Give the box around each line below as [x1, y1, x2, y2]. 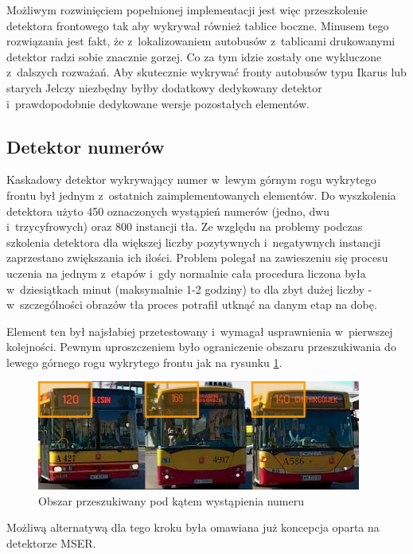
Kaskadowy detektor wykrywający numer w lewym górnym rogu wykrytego [6, 171, 376, 188]
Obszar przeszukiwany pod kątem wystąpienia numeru [38, 492, 305, 509]
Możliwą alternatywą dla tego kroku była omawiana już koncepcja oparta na [6, 519, 380, 536]
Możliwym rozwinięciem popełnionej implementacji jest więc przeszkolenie [6, 2, 368, 18]
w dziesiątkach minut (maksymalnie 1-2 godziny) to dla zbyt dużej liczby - [6, 280, 372, 297]
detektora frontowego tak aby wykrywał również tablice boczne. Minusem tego [6, 17, 389, 33]
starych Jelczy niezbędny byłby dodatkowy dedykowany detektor [6, 79, 322, 96]
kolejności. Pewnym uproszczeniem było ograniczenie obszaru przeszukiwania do [6, 338, 396, 355]
